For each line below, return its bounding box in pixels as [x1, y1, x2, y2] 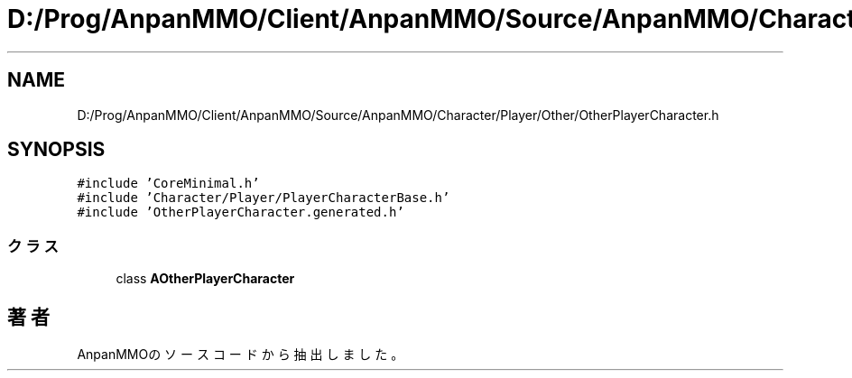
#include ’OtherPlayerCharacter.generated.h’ [77, 205, 404, 220]
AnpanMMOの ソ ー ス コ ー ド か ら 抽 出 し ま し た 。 [77, 346, 404, 363]
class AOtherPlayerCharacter [116, 271, 295, 287]
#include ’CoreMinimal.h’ [77, 176, 260, 191]
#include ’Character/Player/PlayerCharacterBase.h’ [77, 190, 450, 206]
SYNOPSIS [7, 138, 106, 161]
